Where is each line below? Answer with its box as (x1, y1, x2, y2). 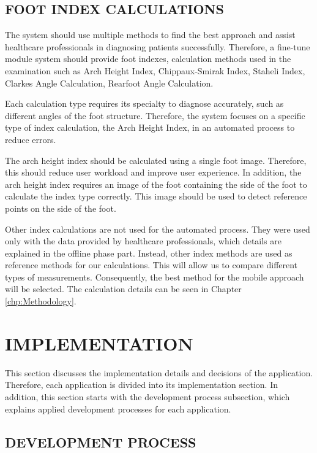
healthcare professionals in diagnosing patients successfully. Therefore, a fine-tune (5, 40, 310, 53)
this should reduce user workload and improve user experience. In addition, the (5, 166, 302, 179)
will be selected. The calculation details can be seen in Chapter (5, 282, 242, 295)
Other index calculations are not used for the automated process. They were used (5, 222, 310, 235)
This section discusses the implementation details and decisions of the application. (5, 366, 313, 379)
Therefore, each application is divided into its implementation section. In (5, 378, 278, 391)
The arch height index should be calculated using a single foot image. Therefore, (5, 153, 307, 166)
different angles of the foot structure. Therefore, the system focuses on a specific (5, 109, 305, 122)
